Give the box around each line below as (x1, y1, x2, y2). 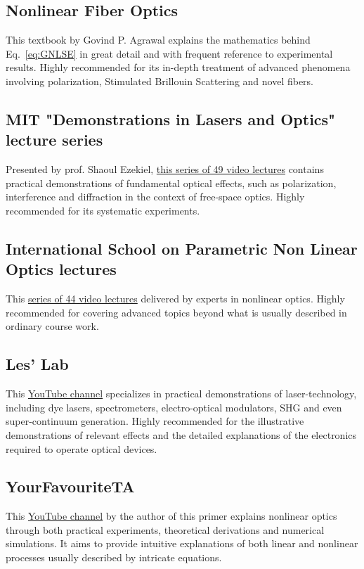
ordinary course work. (6, 319, 99, 333)
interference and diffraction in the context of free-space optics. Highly (6, 189, 305, 204)
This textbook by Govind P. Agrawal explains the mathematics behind (6, 32, 311, 47)
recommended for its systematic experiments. (6, 203, 200, 217)
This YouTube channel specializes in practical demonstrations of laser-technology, (6, 386, 357, 401)
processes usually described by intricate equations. (6, 550, 222, 565)
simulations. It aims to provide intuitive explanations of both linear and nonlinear (6, 536, 358, 551)
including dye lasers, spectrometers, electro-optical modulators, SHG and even (6, 399, 342, 414)
